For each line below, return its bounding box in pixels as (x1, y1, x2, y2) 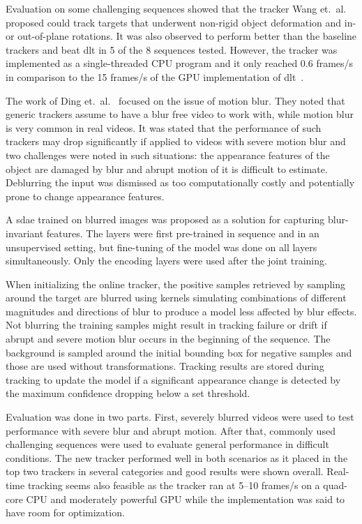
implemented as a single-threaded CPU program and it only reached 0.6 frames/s (6, 56, 354, 70)
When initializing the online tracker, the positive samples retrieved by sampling (6, 276, 345, 291)
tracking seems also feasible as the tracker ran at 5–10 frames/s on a (27, 478, 320, 492)
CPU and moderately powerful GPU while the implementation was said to (26, 491, 345, 506)
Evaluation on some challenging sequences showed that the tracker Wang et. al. (6, 1, 347, 15)
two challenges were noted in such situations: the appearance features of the (6, 147, 330, 162)
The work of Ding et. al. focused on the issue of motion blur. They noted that (6, 93, 345, 107)
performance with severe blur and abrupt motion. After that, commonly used (6, 423, 335, 437)
